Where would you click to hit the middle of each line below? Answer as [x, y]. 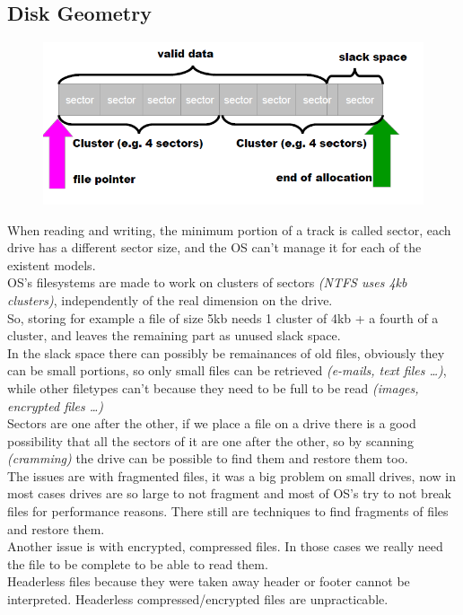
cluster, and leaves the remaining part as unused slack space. [174, 335]
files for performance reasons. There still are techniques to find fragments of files [228, 511]
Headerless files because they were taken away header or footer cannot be [209, 581]
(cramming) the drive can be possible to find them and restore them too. [208, 458]
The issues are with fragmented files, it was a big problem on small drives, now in [231, 475]
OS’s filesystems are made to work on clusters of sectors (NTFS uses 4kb [207, 282]
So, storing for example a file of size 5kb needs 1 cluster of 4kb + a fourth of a [223, 317]
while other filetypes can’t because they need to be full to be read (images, [213, 387]
